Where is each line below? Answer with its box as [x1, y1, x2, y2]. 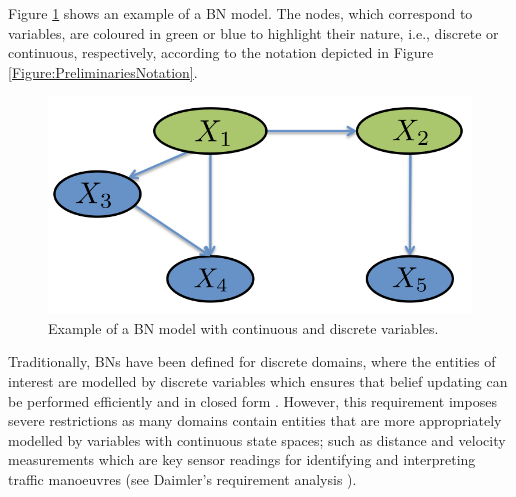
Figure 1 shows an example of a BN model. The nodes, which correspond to [8, 3, 473, 23]
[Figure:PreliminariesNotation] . [8, 61, 198, 82]
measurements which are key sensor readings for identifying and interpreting [8, 449, 476, 470]
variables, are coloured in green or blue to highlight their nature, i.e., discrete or [8, 22, 499, 43]
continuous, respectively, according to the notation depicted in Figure [8, 42, 434, 63]
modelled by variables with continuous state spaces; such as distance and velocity [8, 429, 506, 450]
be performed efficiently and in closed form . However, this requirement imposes [8, 390, 497, 411]
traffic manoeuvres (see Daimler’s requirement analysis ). [8, 468, 357, 489]
